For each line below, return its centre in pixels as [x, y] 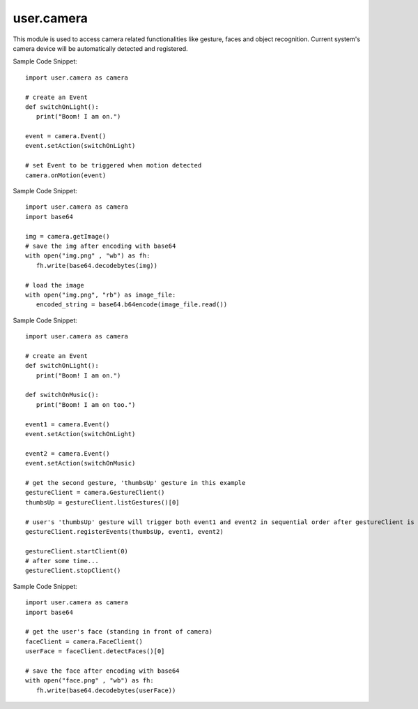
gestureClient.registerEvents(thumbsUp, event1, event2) [125, 531]
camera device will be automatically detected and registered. [100, 48]
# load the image [55, 285]
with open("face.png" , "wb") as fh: [90, 681]
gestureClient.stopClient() [73, 571]
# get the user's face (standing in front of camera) [119, 632]
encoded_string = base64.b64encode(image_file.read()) [132, 305]
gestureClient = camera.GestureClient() [95, 493]
